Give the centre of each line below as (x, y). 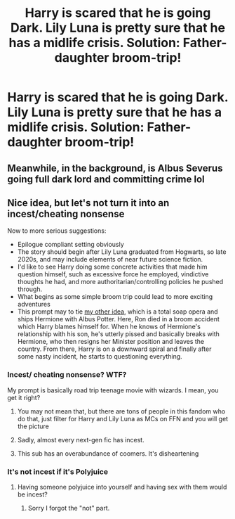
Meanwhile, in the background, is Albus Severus (115, 168)
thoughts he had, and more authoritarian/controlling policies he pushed (120, 282)
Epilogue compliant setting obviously (70, 245)
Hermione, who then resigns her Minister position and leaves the (111, 342)
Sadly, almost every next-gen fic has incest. (81, 440)
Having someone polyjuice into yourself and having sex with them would (122, 487)
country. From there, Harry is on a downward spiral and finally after (114, 349)
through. (30, 289)
